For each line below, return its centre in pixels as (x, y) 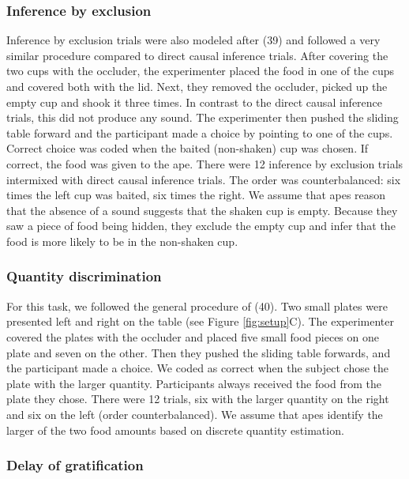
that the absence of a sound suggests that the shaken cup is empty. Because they (202, 210)
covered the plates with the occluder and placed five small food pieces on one (193, 336)
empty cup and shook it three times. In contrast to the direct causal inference (195, 102)
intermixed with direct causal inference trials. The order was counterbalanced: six (204, 179)
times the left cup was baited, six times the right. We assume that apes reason (196, 195)
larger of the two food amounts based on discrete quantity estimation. (175, 430)
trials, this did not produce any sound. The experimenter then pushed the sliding (203, 117)
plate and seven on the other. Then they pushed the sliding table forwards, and (199, 352)
